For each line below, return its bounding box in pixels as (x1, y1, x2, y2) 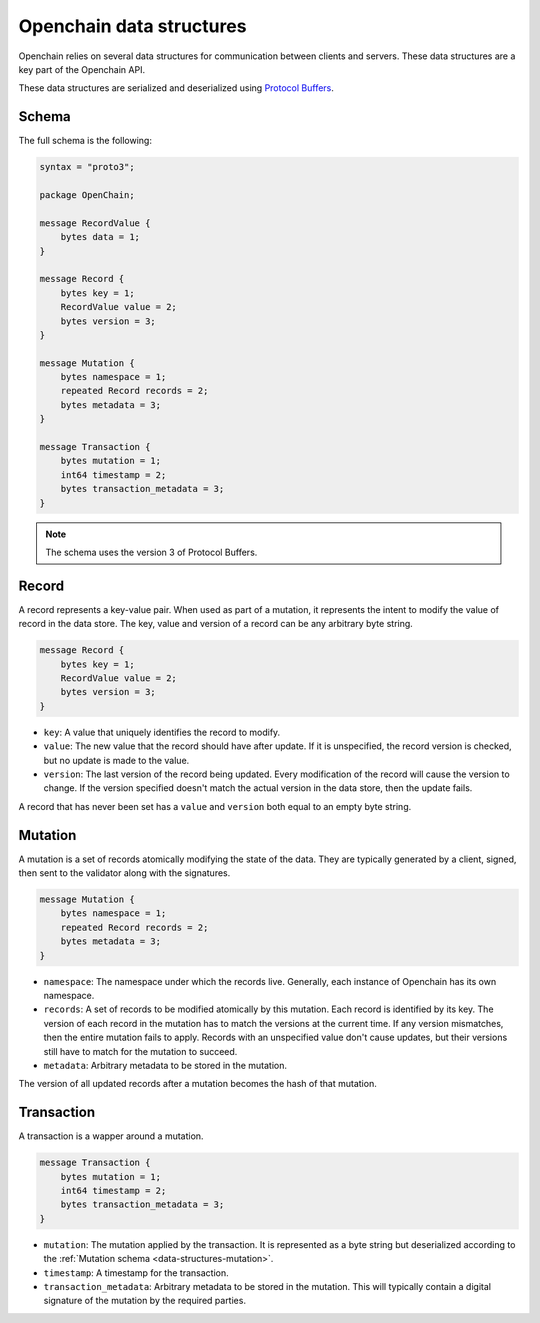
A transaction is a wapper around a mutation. (18, 1130, 204, 1142)
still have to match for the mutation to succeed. (43, 1045, 238, 1057)
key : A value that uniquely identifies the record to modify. (43, 726, 281, 738)
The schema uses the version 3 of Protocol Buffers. (45, 546, 258, 558)
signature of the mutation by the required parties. (43, 1295, 247, 1307)
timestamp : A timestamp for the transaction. (43, 1266, 229, 1279)
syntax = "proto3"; (39, 161, 135, 173)
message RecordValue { (39, 217, 151, 229)
